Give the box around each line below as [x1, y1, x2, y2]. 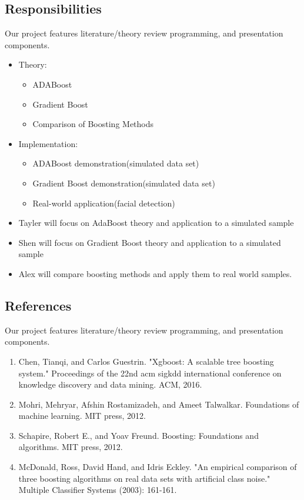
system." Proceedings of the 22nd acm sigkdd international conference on [18, 366, 282, 379]
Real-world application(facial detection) [32, 196, 175, 209]
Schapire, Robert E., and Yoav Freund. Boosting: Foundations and [18, 429, 259, 441]
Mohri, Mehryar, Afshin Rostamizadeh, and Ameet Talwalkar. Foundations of [18, 398, 299, 410]
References [5, 296, 72, 314]
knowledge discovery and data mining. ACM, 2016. [18, 378, 202, 391]
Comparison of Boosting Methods [32, 118, 154, 130]
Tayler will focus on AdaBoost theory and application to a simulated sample [18, 216, 294, 229]
